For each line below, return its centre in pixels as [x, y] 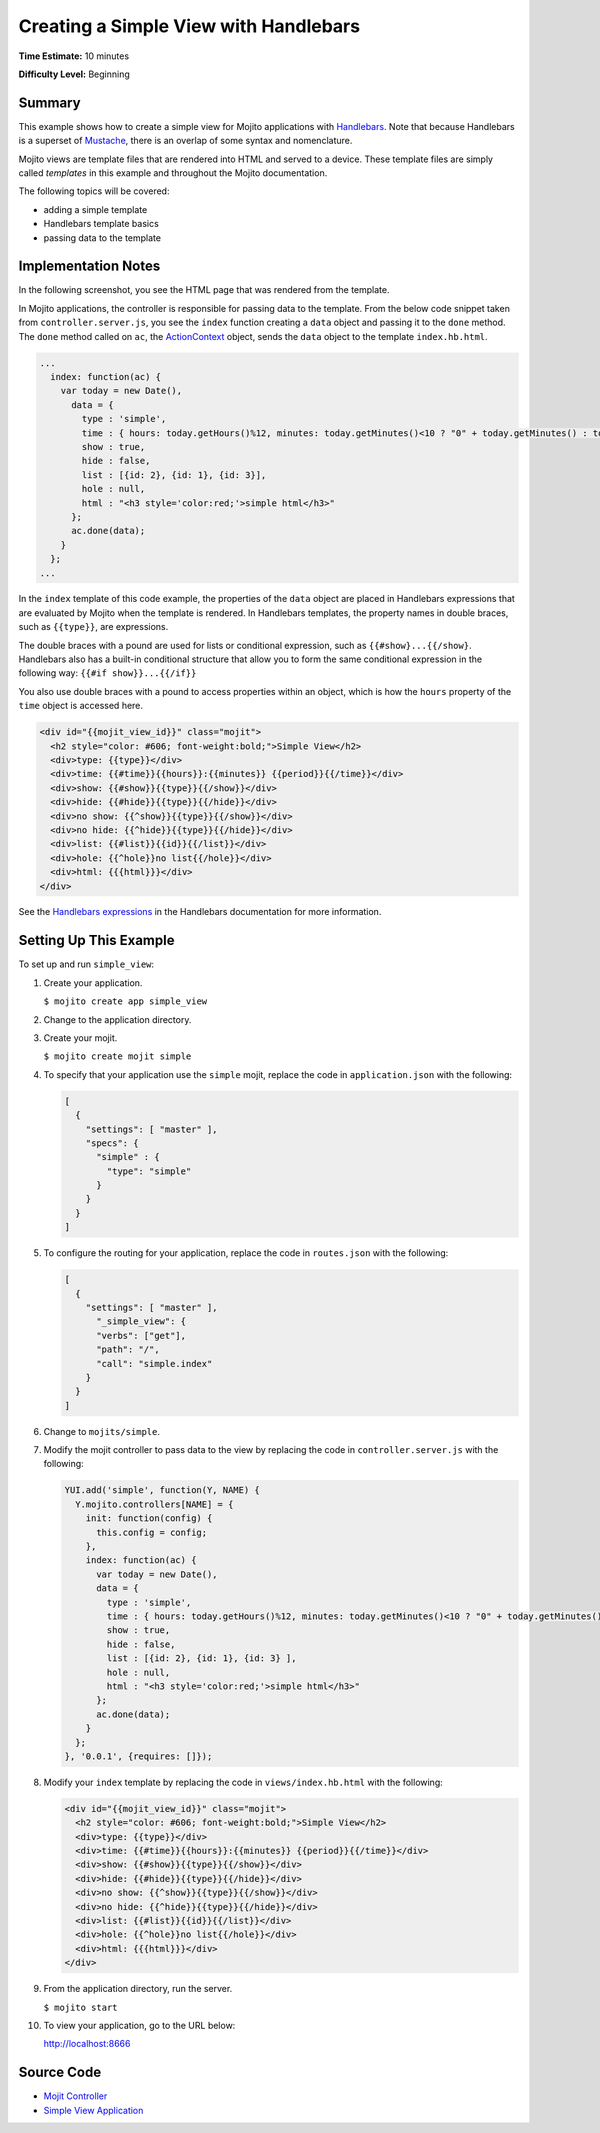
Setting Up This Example [96, 940]
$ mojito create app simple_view [125, 1001]
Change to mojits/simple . [101, 1431]
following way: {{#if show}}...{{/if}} [107, 673]
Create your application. [93, 982]
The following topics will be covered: [94, 191]
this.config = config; [152, 1532]
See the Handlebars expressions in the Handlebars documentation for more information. [200, 912]
